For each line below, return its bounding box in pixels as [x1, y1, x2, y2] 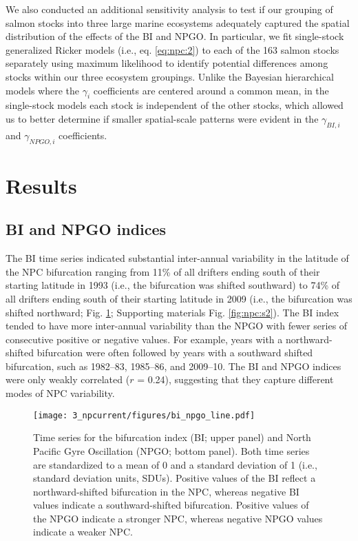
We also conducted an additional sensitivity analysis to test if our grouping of [6, 2, 333, 16]
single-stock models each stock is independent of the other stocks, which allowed [6, 98, 344, 112]
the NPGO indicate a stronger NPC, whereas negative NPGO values [33, 511, 323, 525]
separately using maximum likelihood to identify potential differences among [6, 56, 328, 70]
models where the [6, 83, 80, 97]
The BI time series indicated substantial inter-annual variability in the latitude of [6, 251, 349, 265]
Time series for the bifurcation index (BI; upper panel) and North [33, 430, 311, 445]
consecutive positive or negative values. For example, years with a [6, 331, 283, 346]
